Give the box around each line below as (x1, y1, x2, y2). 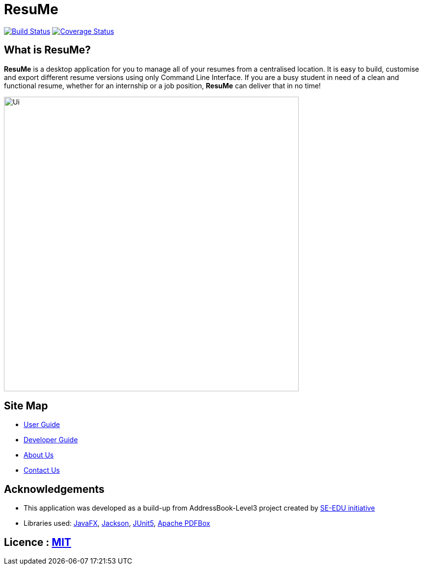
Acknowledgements (4, 483, 105, 495)
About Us (24, 451, 54, 460)
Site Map (4, 400, 48, 412)
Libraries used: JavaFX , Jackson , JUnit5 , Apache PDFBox (24, 519, 210, 528)
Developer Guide (24, 435, 78, 444)
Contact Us (24, 466, 60, 475)
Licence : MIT (4, 536, 71, 548)
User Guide (24, 420, 60, 429)
